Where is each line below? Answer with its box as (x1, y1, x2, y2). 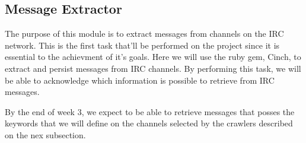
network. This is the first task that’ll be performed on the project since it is (5, 39, 280, 51)
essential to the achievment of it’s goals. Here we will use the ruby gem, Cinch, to (5, 50, 301, 63)
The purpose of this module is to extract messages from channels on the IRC (5, 27, 284, 40)
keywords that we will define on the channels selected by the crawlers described (5, 117, 293, 129)
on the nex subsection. (5, 128, 86, 141)
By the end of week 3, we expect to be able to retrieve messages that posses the (5, 105, 295, 117)
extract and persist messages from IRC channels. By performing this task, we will (5, 62, 301, 74)
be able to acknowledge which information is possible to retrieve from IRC (5, 74, 275, 86)
